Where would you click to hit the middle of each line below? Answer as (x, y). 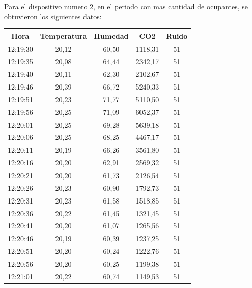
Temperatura (63, 35)
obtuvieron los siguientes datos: (53, 16)
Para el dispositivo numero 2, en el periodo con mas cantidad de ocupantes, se (126, 6)
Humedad (111, 35)
